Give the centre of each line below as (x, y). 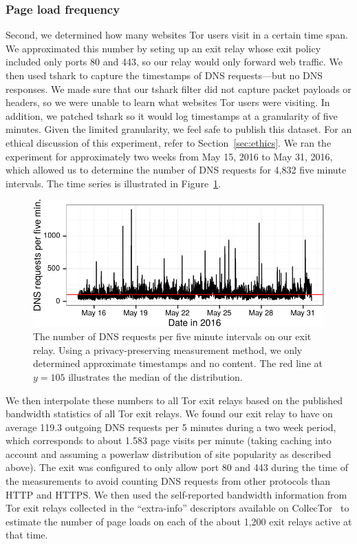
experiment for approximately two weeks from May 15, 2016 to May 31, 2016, (169, 156)
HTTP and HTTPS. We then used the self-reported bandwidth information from (176, 494)
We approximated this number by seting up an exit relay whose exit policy (163, 48)
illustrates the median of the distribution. (155, 376)
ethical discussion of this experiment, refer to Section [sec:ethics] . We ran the (169, 142)
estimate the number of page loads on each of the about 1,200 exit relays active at (179, 521)
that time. (27, 535)
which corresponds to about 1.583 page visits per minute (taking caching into (169, 440)
